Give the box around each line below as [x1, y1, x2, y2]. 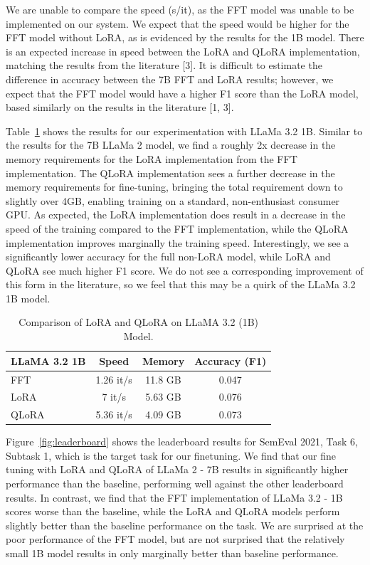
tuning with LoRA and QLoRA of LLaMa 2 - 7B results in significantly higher [6, 462, 349, 477]
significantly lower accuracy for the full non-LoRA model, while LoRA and [6, 249, 331, 264]
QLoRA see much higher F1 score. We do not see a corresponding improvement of [6, 263, 364, 278]
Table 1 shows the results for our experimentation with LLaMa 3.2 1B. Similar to [6, 123, 363, 138]
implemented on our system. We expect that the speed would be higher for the [6, 16, 349, 31]
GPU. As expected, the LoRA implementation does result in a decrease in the [6, 207, 346, 222]
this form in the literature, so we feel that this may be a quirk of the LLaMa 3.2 [6, 277, 356, 292]
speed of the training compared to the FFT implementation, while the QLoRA [6, 221, 349, 236]
